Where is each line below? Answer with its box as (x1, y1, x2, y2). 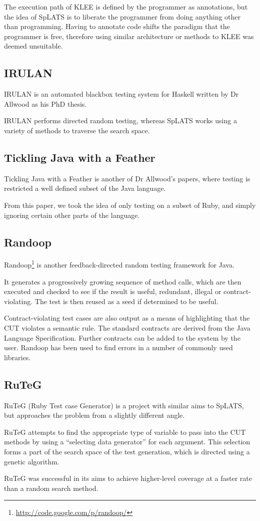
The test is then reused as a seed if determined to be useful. (34, 296, 218, 306)
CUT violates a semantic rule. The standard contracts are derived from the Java (4, 322, 250, 333)
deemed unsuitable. (4, 41, 63, 51)
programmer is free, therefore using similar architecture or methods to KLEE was (4, 31, 254, 41)
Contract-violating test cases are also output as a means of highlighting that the (4, 313, 250, 323)
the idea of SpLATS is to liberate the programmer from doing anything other (4, 11, 241, 22)
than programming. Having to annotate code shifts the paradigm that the (4, 21, 230, 32)
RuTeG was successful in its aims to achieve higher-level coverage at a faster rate (4, 473, 252, 483)
